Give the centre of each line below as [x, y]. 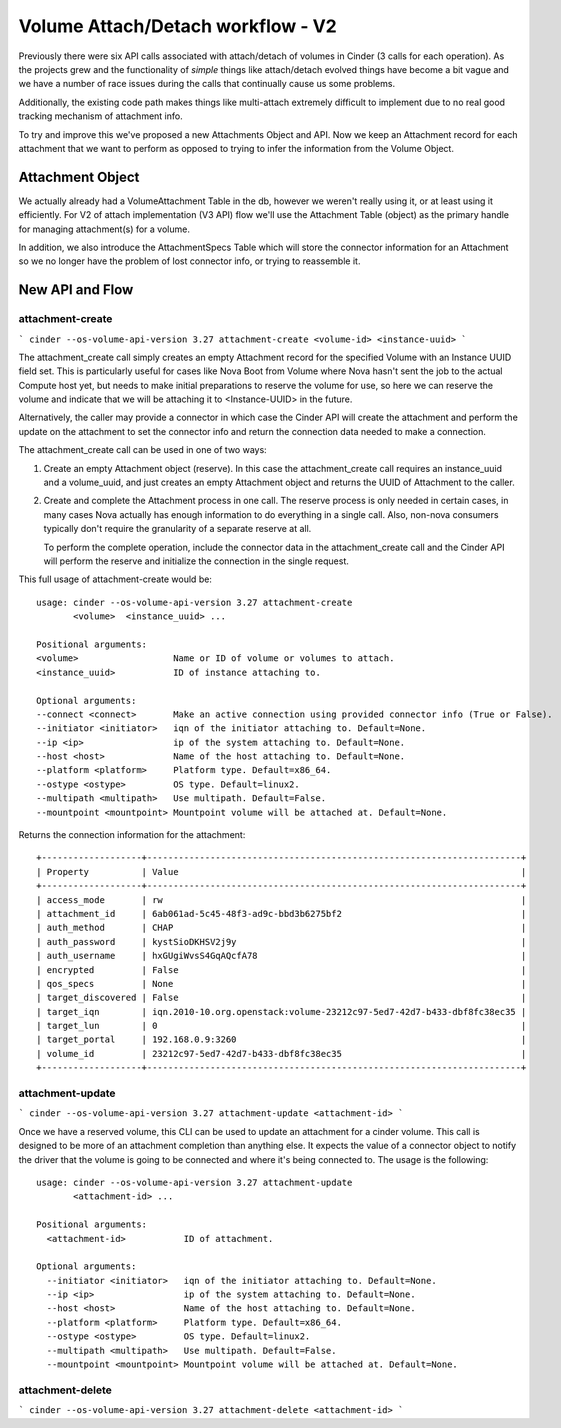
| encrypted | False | [281, 969]
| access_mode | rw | [281, 899]
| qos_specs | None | [281, 983]
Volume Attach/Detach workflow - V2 [177, 26]
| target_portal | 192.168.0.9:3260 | [281, 1039]
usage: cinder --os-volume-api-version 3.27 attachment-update [194, 1182]
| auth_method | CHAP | [281, 928]
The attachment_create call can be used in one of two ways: [142, 450]
